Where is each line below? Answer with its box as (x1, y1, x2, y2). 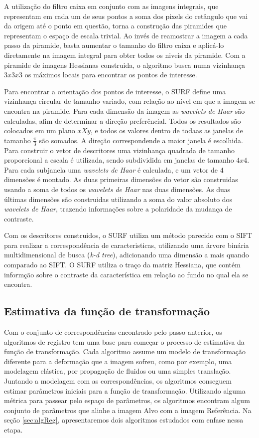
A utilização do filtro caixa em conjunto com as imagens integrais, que (4, 1, 219, 11)
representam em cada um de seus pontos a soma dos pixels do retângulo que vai (4, 10, 248, 21)
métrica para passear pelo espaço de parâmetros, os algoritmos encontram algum (4, 395, 250, 406)
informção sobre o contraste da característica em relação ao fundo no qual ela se (4, 269, 249, 279)
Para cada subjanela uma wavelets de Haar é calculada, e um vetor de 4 (4, 164, 224, 175)
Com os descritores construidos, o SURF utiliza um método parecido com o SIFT (4, 230, 253, 240)
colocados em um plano (4, 125, 75, 136)
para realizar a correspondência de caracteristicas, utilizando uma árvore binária (4, 239, 249, 250)
